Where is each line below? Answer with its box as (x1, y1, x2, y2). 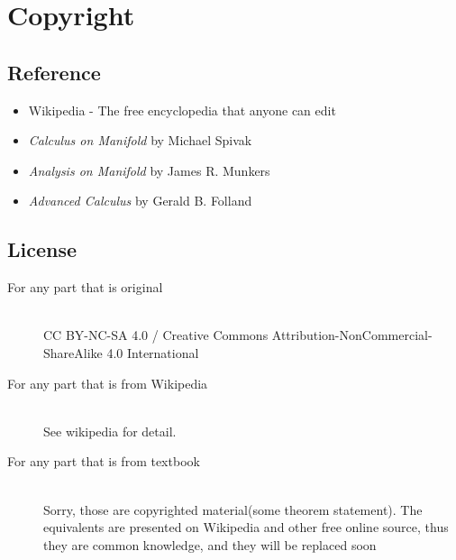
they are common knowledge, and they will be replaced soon (43, 535, 377, 554)
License (7, 235, 78, 263)
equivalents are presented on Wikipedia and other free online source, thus (43, 518, 449, 537)
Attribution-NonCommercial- (271, 326, 433, 344)
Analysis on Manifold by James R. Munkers (28, 161, 270, 179)
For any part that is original (7, 278, 163, 297)
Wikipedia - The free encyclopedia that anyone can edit (28, 100, 336, 119)
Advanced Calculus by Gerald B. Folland (28, 191, 252, 210)
